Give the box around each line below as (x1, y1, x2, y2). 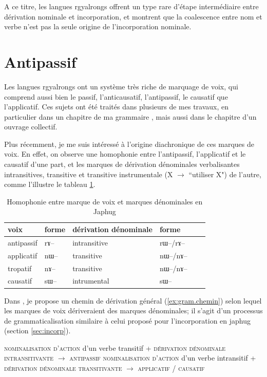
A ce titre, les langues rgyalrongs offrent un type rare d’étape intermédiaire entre (4, 1, 259, 11)
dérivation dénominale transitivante (4, 363, 122, 373)
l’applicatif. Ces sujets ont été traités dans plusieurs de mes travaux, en (4, 101, 229, 112)
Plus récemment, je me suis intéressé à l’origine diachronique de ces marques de (4, 138, 254, 149)
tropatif (8, 262, 32, 273)
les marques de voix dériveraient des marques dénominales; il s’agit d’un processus (4, 305, 263, 316)
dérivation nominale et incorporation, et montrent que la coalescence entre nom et (4, 11, 262, 22)
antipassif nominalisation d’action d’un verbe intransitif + (69, 352, 256, 363)
